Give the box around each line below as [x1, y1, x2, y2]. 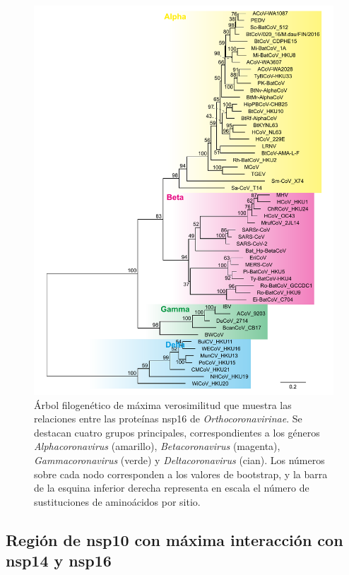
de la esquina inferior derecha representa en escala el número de [34, 480, 309, 495]
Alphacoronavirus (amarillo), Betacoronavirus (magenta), [34, 439, 280, 454]
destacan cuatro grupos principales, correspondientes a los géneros [34, 425, 320, 439]
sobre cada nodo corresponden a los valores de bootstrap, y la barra [34, 466, 328, 481]
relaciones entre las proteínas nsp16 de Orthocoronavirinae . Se [34, 411, 302, 426]
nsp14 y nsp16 [6, 550, 112, 571]
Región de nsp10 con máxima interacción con [6, 528, 343, 550]
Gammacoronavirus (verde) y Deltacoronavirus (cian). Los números [34, 452, 325, 467]
